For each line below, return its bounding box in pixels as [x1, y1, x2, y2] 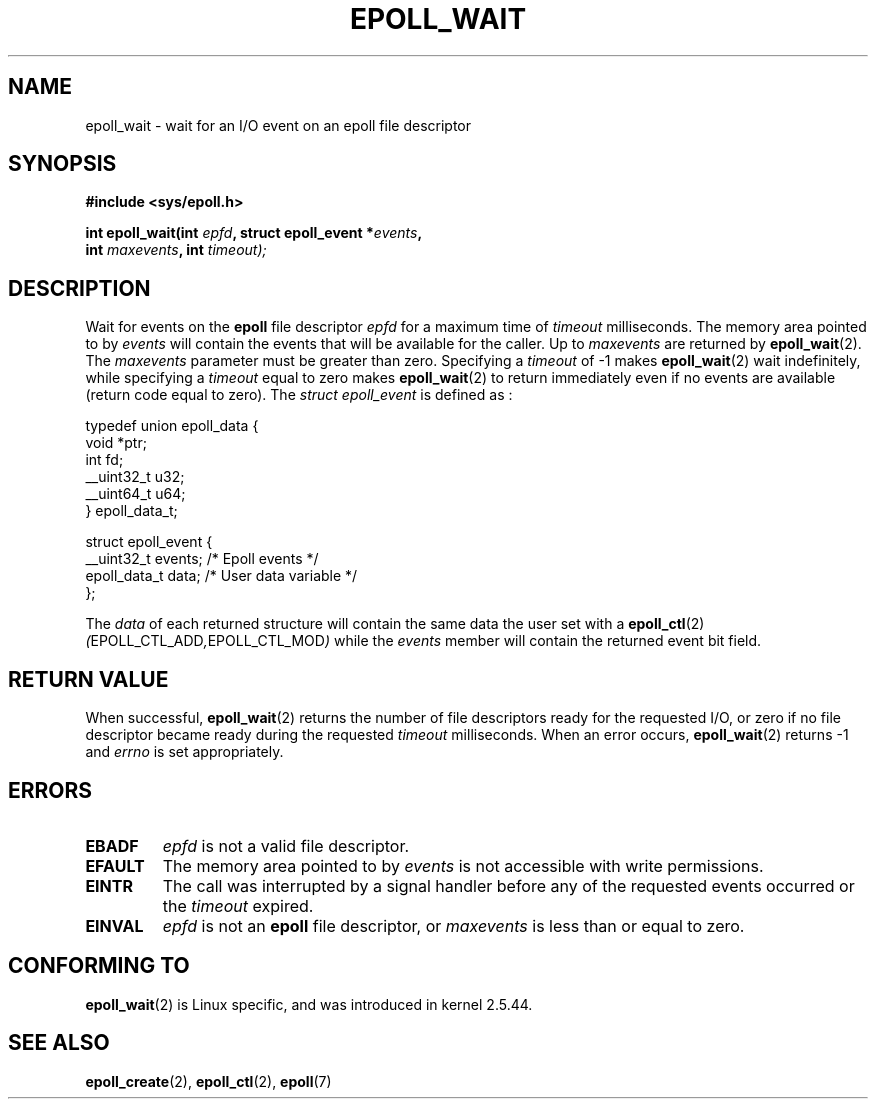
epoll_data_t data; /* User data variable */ [85, 567, 358, 585]
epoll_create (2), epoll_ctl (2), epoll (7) [85, 1072, 332, 1090]
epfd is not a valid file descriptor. [162, 835, 410, 856]
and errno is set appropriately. [85, 743, 284, 761]
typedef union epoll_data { [85, 417, 259, 435]
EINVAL [85, 915, 144, 936]
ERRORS [8, 777, 93, 803]
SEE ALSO [8, 1030, 110, 1056]
